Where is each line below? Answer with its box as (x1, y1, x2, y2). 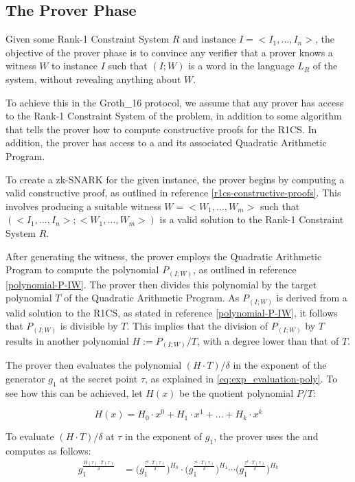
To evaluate (5, 429, 54, 444)
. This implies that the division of (126, 319, 268, 333)
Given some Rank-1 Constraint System (5, 32, 170, 46)
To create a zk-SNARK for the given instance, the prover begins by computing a (5, 172, 345, 186)
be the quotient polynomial (179, 385, 294, 400)
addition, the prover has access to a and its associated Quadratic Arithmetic (5, 135, 327, 150)
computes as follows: (5, 444, 91, 458)
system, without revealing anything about (5, 71, 181, 86)
